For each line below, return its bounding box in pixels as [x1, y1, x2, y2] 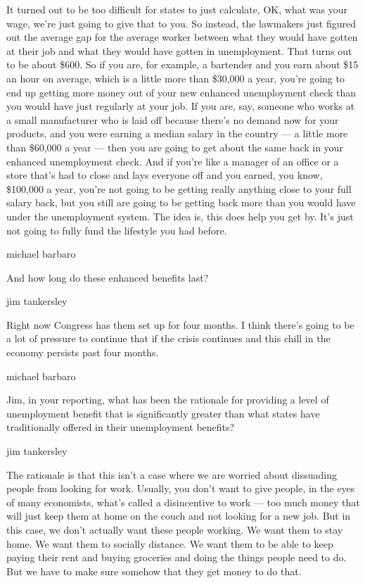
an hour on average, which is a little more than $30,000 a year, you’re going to [6, 70, 345, 85]
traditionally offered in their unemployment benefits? [6, 420, 235, 434]
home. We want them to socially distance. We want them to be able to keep [6, 536, 333, 551]
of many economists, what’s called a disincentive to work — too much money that [6, 494, 360, 509]
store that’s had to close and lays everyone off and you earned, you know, [6, 168, 323, 182]
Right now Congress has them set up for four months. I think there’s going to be [6, 317, 354, 332]
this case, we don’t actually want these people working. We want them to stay [6, 522, 343, 537]
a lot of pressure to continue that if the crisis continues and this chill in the [6, 331, 331, 346]
